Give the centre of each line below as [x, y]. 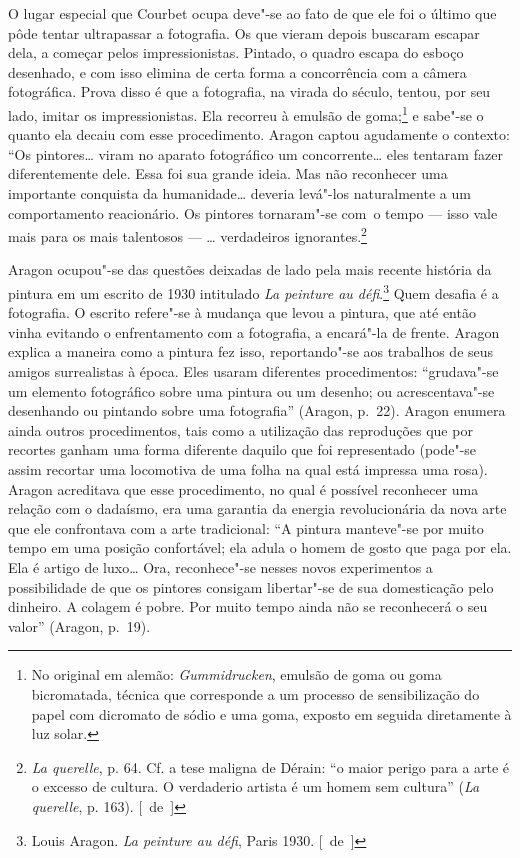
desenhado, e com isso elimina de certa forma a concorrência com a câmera [237, 71]
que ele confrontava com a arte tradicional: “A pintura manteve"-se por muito [246, 527]
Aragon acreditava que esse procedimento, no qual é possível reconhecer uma [243, 488]
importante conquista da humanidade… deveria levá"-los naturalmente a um [239, 193]
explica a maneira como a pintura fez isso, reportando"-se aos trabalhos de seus [251, 351]
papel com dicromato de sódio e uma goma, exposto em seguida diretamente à [271, 713]
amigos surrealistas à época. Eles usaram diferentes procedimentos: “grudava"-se [253, 371]
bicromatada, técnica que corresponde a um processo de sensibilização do [255, 693]
